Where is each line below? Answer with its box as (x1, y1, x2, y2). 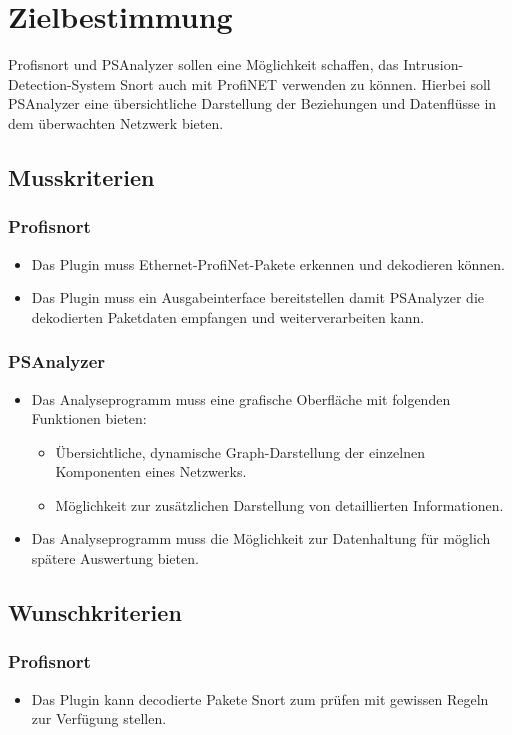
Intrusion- (403, 54, 464, 75)
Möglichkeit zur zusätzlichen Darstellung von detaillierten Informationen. (55, 494, 504, 515)
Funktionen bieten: (31, 408, 147, 429)
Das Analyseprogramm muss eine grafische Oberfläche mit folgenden (31, 388, 451, 409)
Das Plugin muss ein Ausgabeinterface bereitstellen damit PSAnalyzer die (31, 287, 484, 308)
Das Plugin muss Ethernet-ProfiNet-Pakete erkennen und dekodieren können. (31, 253, 505, 274)
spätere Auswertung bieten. (31, 548, 199, 569)
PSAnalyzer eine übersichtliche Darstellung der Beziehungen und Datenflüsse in (8, 93, 497, 114)
